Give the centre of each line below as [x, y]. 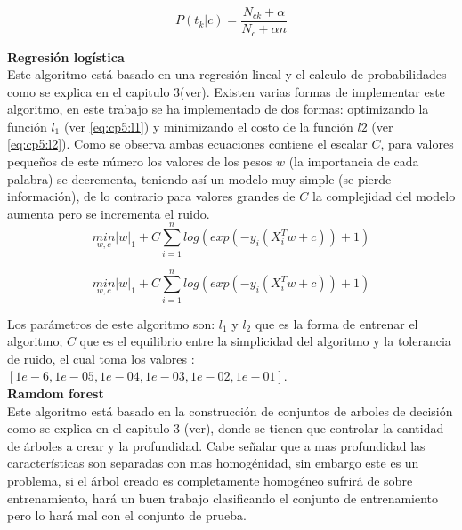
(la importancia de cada [354, 161]
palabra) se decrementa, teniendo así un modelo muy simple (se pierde [199, 178]
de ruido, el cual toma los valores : [101, 358]
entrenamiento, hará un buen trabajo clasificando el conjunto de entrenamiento [223, 498]
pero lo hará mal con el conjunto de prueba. [127, 515]
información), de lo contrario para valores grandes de [151, 196]
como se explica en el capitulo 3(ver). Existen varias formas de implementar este [226, 91]
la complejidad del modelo [384, 196]
